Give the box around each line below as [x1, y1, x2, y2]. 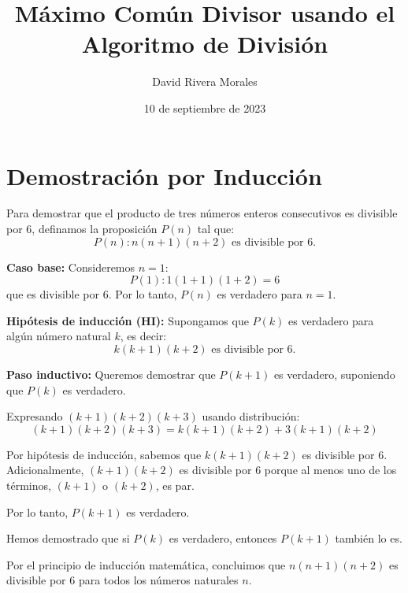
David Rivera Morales [152, 73, 258, 90]
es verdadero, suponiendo [273, 366, 395, 382]
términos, [6, 476, 51, 493]
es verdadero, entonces [169, 530, 277, 547]
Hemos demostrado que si [6, 530, 130, 547]
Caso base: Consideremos [6, 258, 135, 275]
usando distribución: [202, 408, 300, 424]
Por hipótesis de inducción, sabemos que [6, 446, 202, 462]
